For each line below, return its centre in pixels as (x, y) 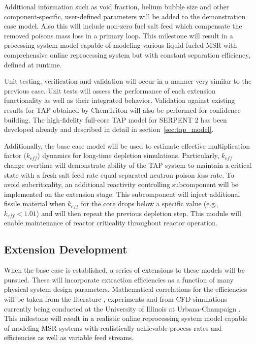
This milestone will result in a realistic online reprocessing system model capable (126, 318)
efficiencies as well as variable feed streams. (69, 337)
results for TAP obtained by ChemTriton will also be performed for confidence (122, 109)
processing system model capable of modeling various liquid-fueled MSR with (121, 45)
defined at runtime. (33, 64)
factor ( (15, 155)
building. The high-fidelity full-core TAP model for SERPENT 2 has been (115, 119)
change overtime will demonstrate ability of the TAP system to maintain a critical (128, 165)
